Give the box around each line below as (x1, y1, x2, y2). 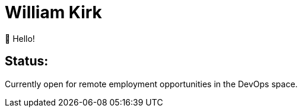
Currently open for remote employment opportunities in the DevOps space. (5, 78, 298, 89)
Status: (5, 54, 49, 69)
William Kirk (5, 2, 102, 22)
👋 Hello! (5, 33, 35, 44)
